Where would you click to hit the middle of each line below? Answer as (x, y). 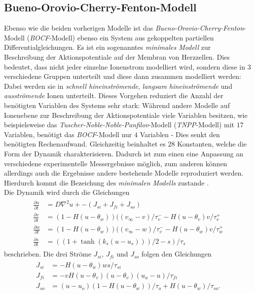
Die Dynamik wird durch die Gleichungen (67, 192)
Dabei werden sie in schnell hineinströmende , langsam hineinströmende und (118, 86)
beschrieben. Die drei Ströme (48, 254)
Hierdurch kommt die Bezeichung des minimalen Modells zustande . (107, 182)
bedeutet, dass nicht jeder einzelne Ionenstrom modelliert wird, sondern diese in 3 (127, 66)
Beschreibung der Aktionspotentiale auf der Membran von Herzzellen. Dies (117, 56)
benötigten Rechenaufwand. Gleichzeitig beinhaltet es (85, 144)
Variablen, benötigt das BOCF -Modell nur (68, 134)
